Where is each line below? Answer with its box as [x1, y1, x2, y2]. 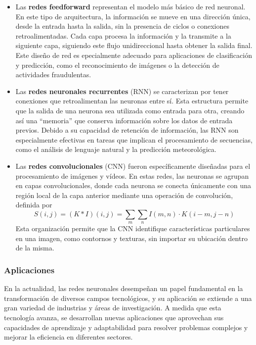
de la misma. [15, 243, 54, 253]
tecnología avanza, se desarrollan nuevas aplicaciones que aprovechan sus [4, 312, 224, 323]
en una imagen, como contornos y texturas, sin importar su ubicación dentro [15, 233, 248, 243]
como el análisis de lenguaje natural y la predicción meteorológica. [15, 144, 216, 154]
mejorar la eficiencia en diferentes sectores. [4, 332, 133, 342]
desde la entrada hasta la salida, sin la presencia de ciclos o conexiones [15, 21, 230, 31]
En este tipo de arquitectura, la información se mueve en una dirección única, [15, 11, 251, 21]
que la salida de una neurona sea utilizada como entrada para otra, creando [15, 105, 245, 115]
